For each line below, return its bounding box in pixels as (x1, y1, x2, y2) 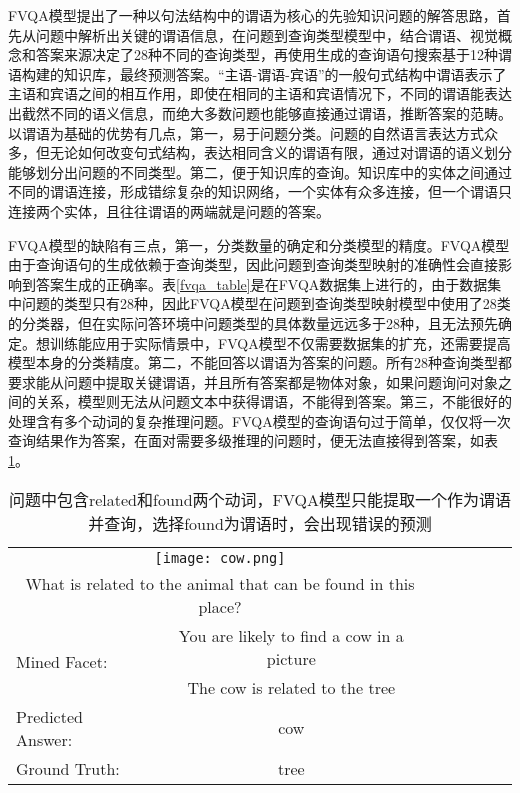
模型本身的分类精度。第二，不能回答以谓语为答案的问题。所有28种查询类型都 (8, 352, 512, 373)
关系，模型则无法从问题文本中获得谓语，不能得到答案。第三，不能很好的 (35, 391, 512, 412)
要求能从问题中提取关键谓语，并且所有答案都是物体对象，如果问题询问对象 (8, 371, 498, 392)
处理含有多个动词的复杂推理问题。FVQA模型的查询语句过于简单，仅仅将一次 (8, 410, 511, 431)
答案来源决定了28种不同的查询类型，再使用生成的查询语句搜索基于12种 (35, 44, 498, 65)
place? (198, 594, 242, 618)
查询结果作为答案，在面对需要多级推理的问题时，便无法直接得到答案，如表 (8, 430, 498, 451)
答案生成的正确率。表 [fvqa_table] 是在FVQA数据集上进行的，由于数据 (35, 273, 488, 294)
